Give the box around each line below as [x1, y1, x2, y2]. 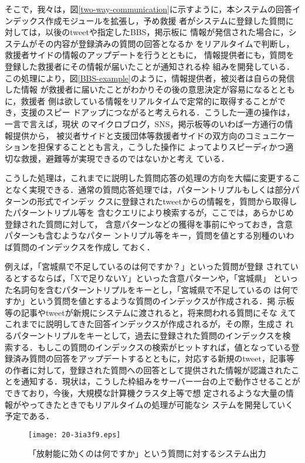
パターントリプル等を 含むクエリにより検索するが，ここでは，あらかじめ [12, 206, 294, 219]
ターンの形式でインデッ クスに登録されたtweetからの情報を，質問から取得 [5, 195, 289, 207]
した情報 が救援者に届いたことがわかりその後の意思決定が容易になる [5, 83, 270, 96]
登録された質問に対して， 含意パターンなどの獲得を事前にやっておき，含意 [5, 217, 293, 230]
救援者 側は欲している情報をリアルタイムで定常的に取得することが [21, 94, 278, 107]
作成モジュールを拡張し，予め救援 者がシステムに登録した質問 [45, 14, 286, 26]
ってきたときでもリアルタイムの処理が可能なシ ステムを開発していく [29, 398, 294, 410]
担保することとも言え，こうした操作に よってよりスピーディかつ [37, 141, 286, 153]
